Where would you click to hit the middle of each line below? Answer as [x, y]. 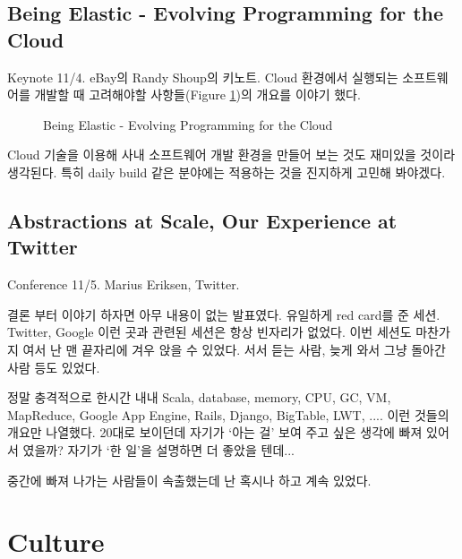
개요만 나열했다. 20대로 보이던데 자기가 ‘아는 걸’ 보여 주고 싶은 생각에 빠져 [215, 432]
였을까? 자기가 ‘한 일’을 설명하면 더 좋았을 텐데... [158, 449]
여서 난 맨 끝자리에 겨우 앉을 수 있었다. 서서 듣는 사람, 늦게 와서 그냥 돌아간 [234, 349]
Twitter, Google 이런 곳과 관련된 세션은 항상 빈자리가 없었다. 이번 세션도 [210, 332]
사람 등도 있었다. [54, 367]
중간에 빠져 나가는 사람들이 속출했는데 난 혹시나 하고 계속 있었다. [189, 480]
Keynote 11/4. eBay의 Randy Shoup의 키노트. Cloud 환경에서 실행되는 [203, 77]
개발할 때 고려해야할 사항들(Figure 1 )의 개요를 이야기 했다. [197, 95]
